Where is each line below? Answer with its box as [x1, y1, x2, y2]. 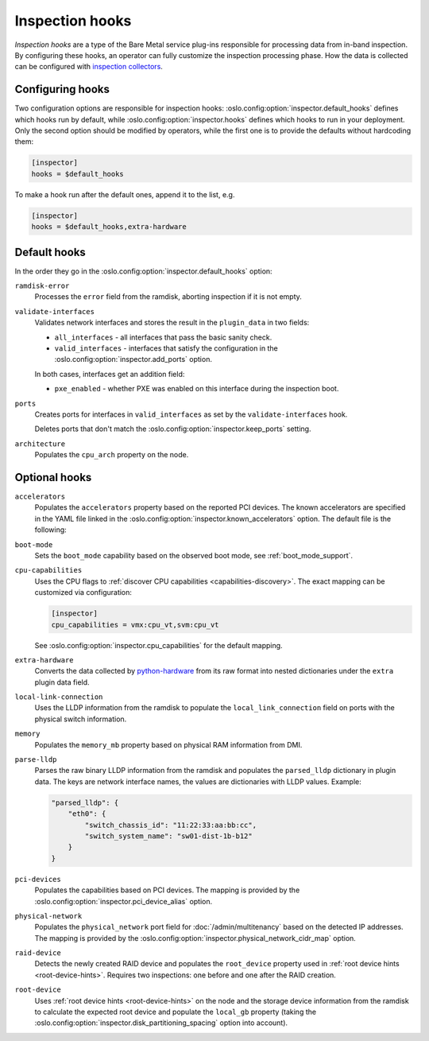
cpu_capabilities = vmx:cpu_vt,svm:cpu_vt [51, 620, 219, 629]
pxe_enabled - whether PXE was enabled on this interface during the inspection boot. [54, 384, 339, 394]
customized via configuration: [34, 588, 133, 597]
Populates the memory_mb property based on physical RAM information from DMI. [34, 740, 303, 749]
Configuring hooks [14, 83, 110, 96]
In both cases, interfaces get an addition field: [34, 369, 185, 379]
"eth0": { [68, 810, 106, 818]
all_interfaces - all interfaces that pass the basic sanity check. [54, 332, 272, 342]
